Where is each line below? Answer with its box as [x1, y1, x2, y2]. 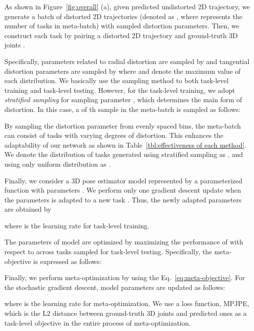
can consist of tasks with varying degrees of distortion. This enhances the [4, 130, 224, 140]
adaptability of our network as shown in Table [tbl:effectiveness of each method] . [4, 139, 247, 150]
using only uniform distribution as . [4, 158, 111, 169]
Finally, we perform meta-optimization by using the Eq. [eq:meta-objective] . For [4, 272, 245, 283]
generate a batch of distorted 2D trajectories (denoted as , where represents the [4, 11, 242, 21]
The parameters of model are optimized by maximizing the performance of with [4, 237, 243, 247]
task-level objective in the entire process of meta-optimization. [4, 317, 191, 328]
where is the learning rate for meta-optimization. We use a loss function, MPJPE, [4, 298, 249, 309]
